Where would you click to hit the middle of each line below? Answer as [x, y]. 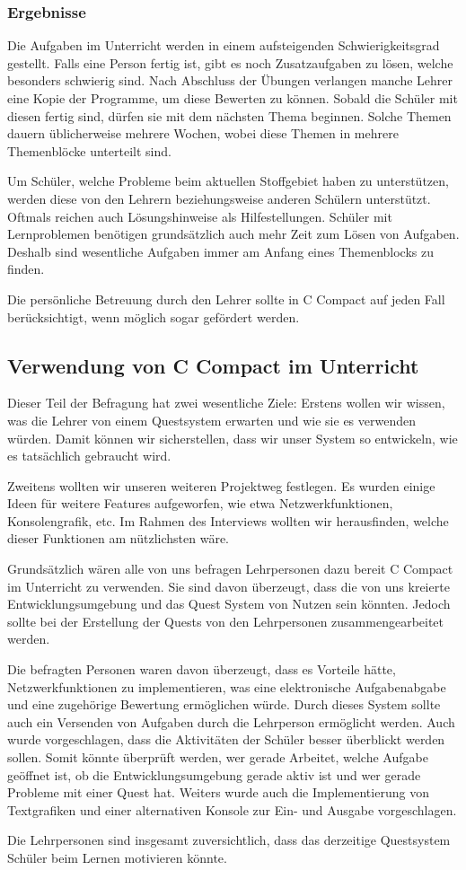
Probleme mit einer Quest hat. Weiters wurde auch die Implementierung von [218, 792]
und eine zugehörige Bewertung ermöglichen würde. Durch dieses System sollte [224, 704]
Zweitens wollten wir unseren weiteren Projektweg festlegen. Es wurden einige [221, 485]
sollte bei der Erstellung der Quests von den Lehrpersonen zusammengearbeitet [226, 621]
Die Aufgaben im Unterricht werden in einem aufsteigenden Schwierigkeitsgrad [224, 45]
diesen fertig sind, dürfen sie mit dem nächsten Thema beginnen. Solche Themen [229, 115]
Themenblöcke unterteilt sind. [89, 150]
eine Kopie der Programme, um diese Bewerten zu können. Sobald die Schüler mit [233, 98]
